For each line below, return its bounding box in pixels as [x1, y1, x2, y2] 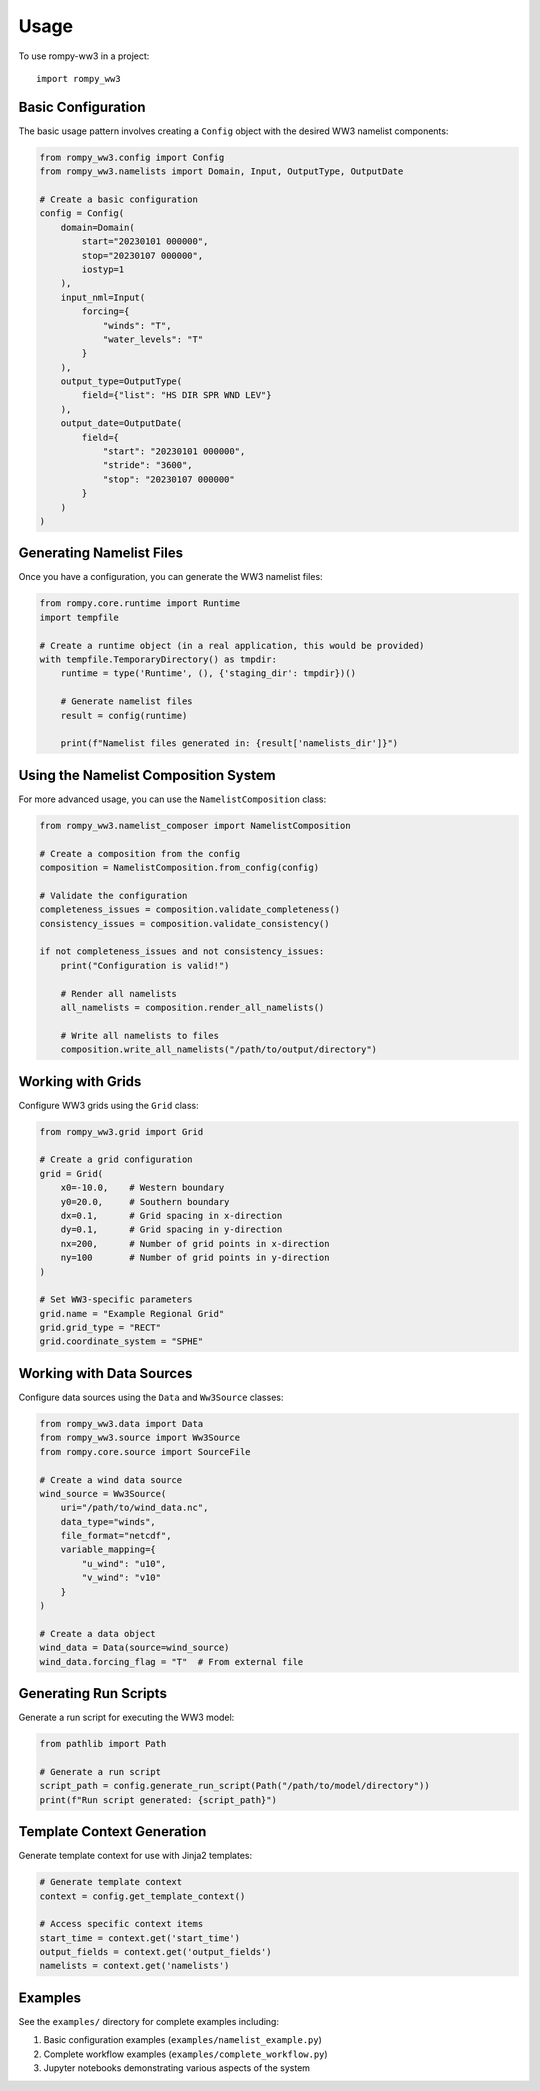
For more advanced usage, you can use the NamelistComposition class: [18, 793, 327, 805]
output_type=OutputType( [60, 376, 183, 387]
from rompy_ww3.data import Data [39, 1418, 204, 1429]
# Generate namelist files [60, 696, 194, 707]
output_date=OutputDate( [60, 418, 183, 429]
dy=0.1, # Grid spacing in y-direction [60, 1224, 283, 1235]
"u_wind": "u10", [81, 1558, 167, 1569]
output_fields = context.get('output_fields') [39, 1946, 272, 1958]
